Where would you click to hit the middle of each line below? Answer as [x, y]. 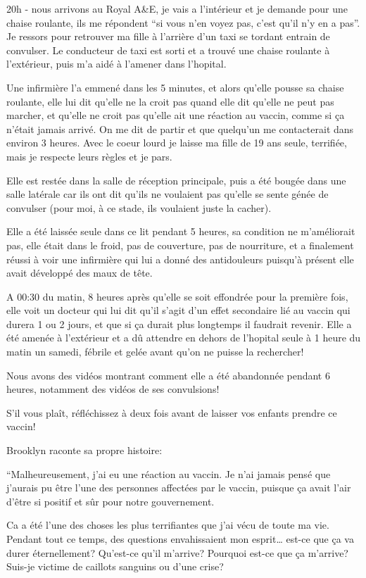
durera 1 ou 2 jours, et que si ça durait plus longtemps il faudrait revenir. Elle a [179, 323]
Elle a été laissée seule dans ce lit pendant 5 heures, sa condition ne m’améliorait [181, 231]
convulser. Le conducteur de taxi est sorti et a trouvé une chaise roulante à [168, 50]
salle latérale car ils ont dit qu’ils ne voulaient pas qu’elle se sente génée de [168, 194]
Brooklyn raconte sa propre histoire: [84, 450]
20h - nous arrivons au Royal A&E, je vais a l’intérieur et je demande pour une [177, 8]
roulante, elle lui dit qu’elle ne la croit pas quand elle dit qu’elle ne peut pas [170, 101]
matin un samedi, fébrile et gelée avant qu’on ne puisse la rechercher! [155, 352]
